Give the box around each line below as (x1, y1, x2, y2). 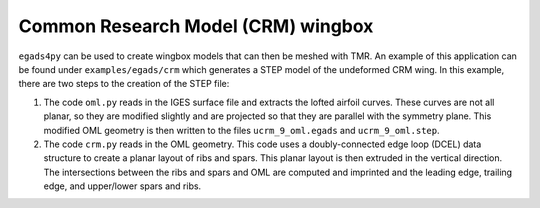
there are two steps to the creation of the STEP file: (18, 78, 230, 90)
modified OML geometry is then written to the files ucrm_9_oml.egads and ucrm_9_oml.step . (43, 124, 440, 136)
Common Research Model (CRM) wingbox (18, 15, 374, 37)
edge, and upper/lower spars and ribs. (43, 180, 202, 192)
